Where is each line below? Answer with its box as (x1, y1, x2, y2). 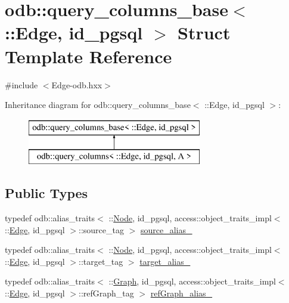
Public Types (5, 184, 88, 202)
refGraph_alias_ (150, 287, 213, 299)
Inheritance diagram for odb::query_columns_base (5, 98, 191, 111)
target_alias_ (139, 255, 191, 267)
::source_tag (78, 223, 124, 236)
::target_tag (78, 255, 123, 267)
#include (5, 78, 38, 91)
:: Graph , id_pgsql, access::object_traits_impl (108, 275, 276, 287)
